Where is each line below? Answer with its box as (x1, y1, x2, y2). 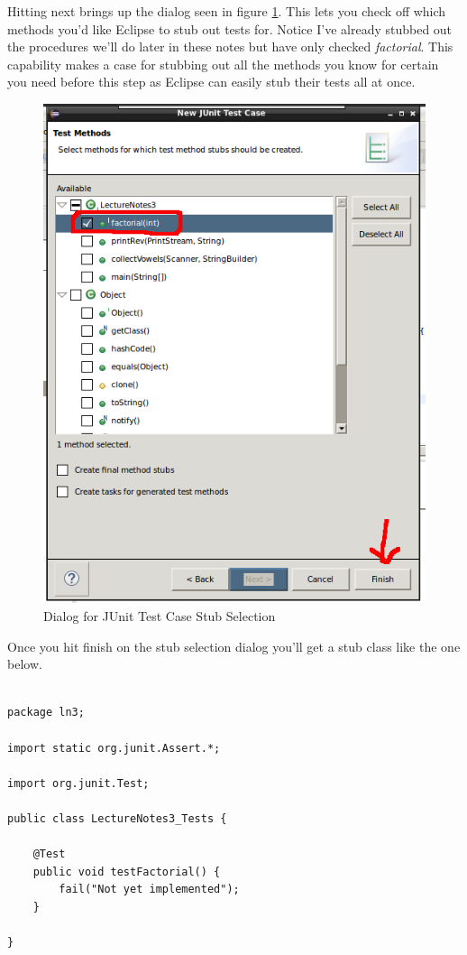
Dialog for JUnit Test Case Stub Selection (43, 607, 276, 625)
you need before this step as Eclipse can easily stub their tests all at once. (7, 72, 416, 91)
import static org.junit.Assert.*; (7, 741, 221, 755)
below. (7, 654, 42, 673)
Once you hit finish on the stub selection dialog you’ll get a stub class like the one (7, 636, 461, 655)
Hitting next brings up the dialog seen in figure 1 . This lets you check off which (7, 2, 446, 20)
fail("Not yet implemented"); (59, 883, 240, 896)
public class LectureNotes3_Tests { (7, 811, 227, 825)
